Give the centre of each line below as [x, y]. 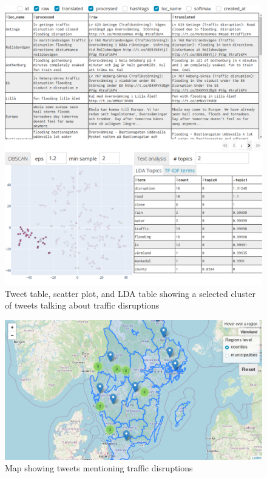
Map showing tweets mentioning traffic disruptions [99, 468]
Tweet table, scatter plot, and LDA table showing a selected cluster [130, 293]
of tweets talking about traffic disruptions [82, 305]
